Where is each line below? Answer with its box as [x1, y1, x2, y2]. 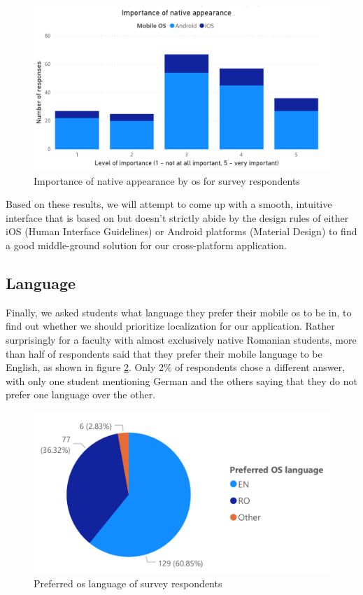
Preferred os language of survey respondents [34, 576, 222, 591]
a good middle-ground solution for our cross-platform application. [6, 237, 287, 252]
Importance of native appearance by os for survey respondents [34, 173, 300, 188]
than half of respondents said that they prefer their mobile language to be [6, 346, 322, 360]
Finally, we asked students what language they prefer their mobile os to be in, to [6, 304, 352, 319]
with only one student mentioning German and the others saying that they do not [6, 373, 357, 388]
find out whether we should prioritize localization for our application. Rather [6, 318, 335, 333]
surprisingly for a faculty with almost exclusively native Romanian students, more [6, 332, 357, 346]
